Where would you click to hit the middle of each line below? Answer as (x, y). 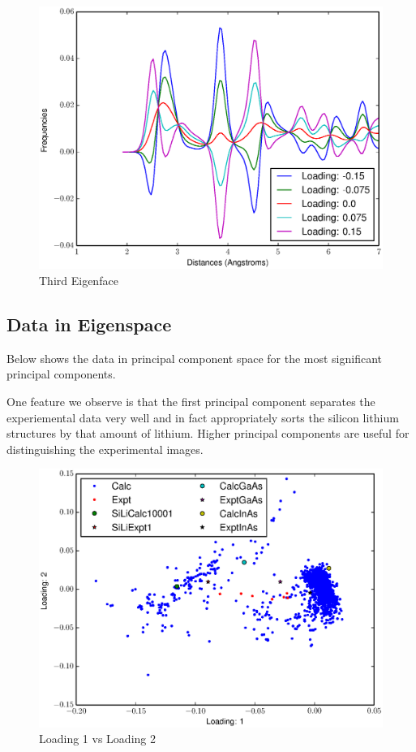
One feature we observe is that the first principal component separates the (191, 401)
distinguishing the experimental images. (105, 449)
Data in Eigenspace (89, 324)
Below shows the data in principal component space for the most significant (195, 358)
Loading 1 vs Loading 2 (97, 739)
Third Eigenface (79, 280)
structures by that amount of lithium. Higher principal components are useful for (208, 433)
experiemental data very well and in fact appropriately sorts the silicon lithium (203, 417)
